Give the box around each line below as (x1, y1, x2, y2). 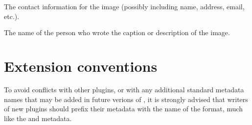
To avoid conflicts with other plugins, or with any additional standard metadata (4, 84, 244, 94)
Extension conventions (4, 56, 158, 76)
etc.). (4, 11, 20, 21)
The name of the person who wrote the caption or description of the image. (4, 27, 230, 38)
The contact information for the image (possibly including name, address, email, (4, 1, 245, 11)
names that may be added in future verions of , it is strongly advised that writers (4, 94, 248, 104)
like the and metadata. (4, 113, 72, 123)
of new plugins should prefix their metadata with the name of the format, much (4, 104, 243, 114)
